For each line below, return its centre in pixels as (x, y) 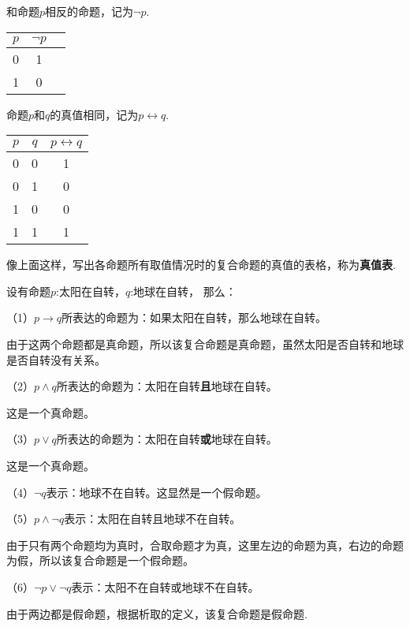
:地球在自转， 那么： (183, 291)
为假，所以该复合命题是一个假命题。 (100, 560)
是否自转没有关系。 (56, 359)
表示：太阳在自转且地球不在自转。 (153, 519)
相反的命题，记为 (89, 11)
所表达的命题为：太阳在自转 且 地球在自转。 (167, 386)
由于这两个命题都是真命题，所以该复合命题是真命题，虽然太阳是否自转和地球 (205, 343)
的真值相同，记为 (94, 114)
